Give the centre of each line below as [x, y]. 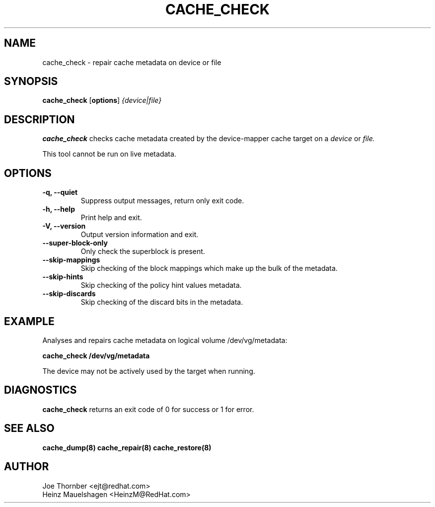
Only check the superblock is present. [143, 252]
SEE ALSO [29, 428]
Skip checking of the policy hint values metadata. [161, 285]
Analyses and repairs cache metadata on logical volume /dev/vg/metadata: [165, 340]
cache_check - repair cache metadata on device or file [132, 62]
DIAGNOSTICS [40, 390]
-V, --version [64, 226]
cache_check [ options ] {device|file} [102, 100]
